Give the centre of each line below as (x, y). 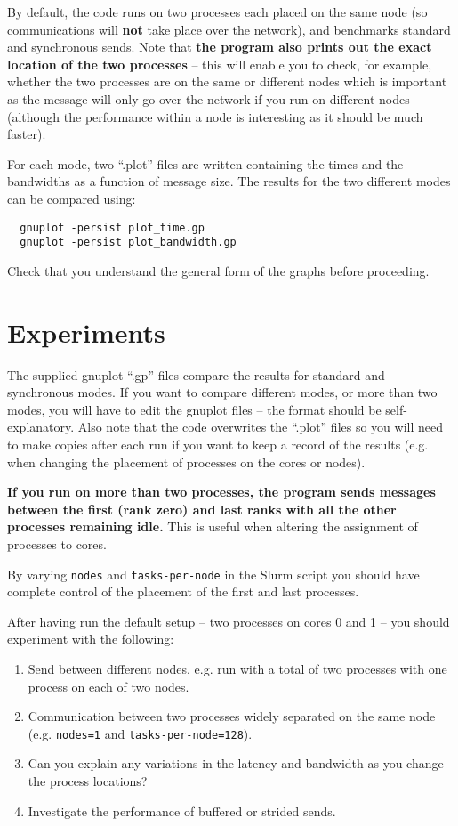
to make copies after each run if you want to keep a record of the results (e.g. (218, 444)
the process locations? (88, 780)
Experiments (86, 332)
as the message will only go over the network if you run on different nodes (209, 98)
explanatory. (41, 427)
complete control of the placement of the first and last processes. (183, 591)
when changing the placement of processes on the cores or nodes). (186, 462)
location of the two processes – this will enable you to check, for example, (220, 64)
